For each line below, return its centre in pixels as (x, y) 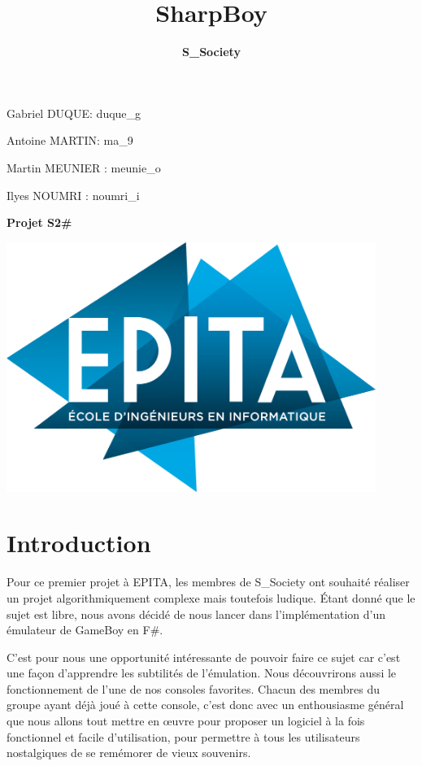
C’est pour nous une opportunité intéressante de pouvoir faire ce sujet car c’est (204, 657)
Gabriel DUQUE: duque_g (74, 113)
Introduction (79, 543)
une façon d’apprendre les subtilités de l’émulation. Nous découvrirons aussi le (202, 673)
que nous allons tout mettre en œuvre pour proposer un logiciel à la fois (186, 721)
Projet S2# (39, 222)
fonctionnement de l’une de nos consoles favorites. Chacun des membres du (194, 688)
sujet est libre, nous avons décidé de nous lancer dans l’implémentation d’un (196, 614)
